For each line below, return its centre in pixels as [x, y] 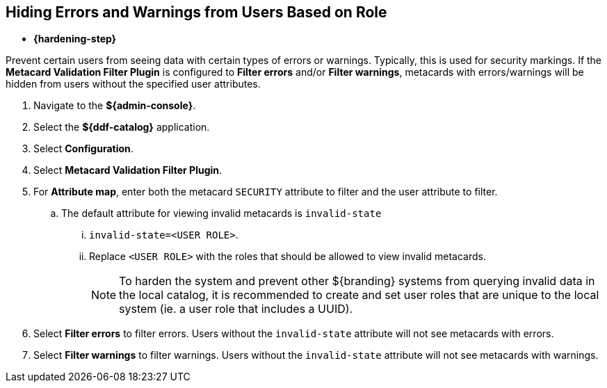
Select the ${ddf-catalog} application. [122, 127]
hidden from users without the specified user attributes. [133, 84]
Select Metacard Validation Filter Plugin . [128, 170]
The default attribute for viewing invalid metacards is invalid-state [221, 213]
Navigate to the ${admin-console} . [115, 106]
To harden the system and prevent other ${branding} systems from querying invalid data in [357, 281]
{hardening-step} [75, 39]
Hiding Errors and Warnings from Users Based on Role [196, 12]
